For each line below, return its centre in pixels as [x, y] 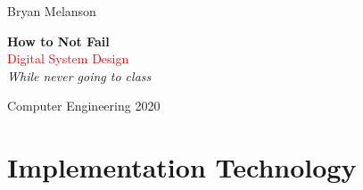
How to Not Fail [58, 41]
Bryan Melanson [52, 11]
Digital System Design [68, 58]
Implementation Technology [182, 167]
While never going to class [79, 75]
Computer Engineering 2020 [84, 106]
